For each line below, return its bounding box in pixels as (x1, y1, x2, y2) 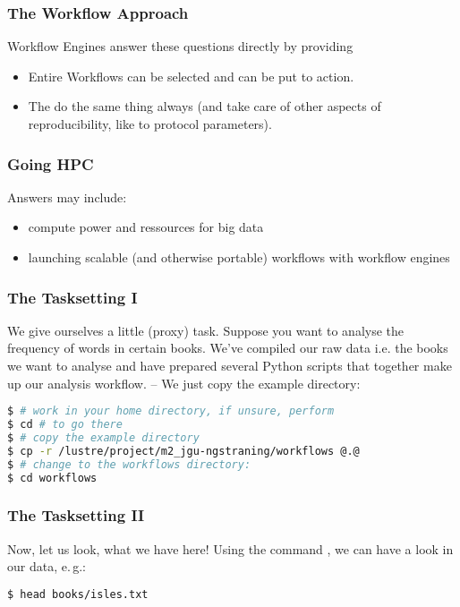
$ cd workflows (7, 471, 98, 484)
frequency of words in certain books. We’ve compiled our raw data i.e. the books (7, 338, 448, 357)
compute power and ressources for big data (28, 218, 264, 236)
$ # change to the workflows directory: (7, 457, 251, 471)
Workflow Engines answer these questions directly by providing (7, 37, 354, 56)
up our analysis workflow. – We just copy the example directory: (7, 373, 361, 392)
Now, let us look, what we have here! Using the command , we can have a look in (7, 539, 454, 558)
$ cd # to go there (7, 418, 123, 432)
